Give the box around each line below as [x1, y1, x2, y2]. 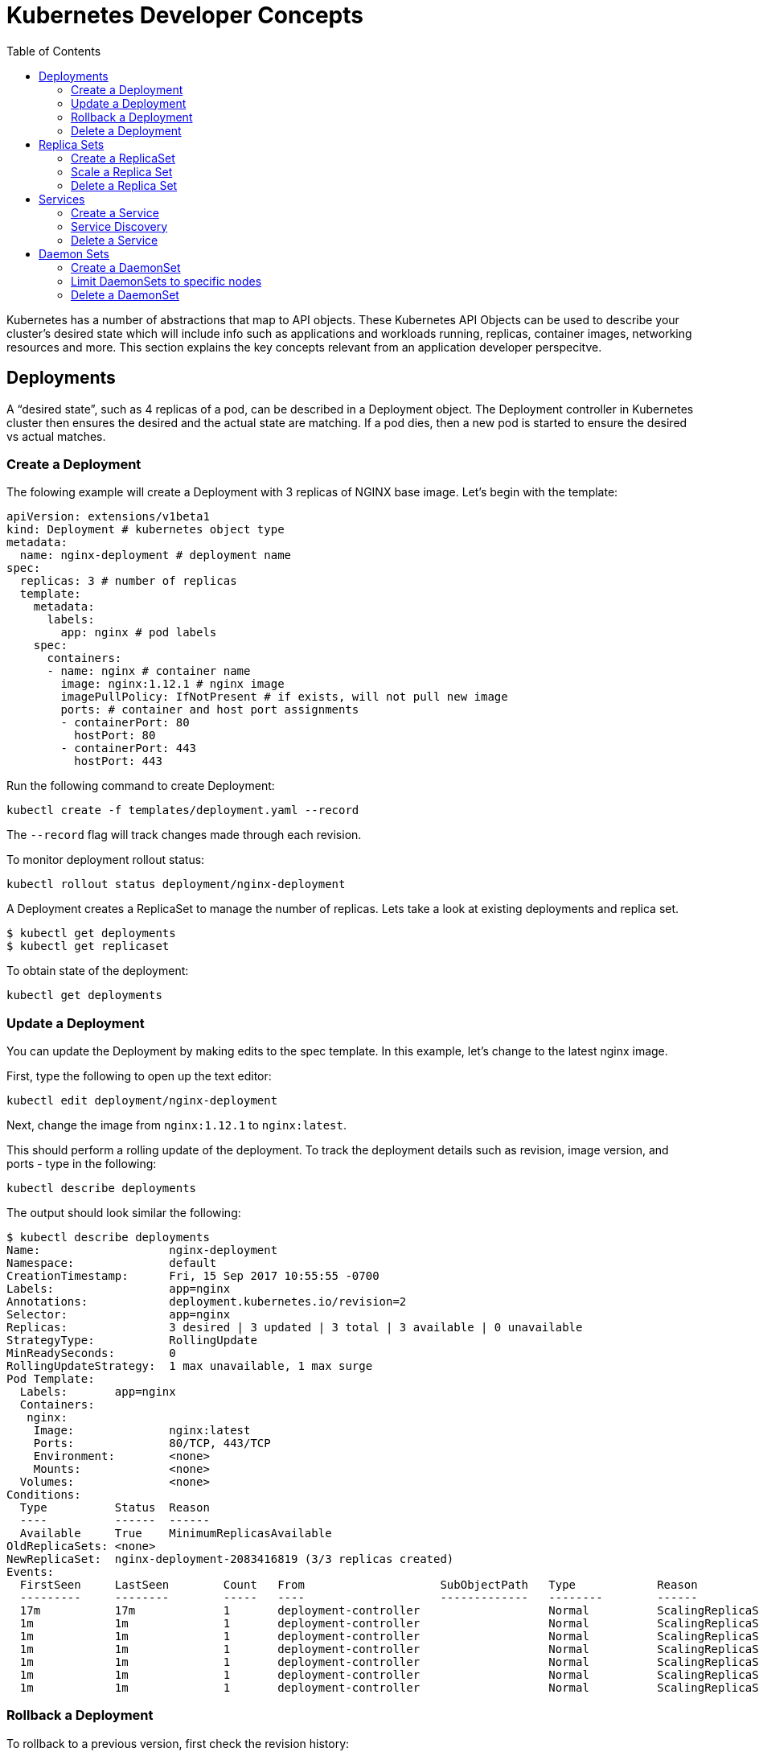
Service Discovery [71, 219, 168, 233]
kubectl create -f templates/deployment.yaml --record [6, 804, 359, 817]
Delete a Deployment [71, 123, 182, 138]
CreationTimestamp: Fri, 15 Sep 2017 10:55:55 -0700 [6, 1269, 379, 1283]
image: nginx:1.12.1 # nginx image [60, 677, 285, 691]
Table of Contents [6, 43, 101, 58]
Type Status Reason [19, 1501, 210, 1515]
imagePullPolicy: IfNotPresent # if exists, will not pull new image [60, 690, 508, 704]
